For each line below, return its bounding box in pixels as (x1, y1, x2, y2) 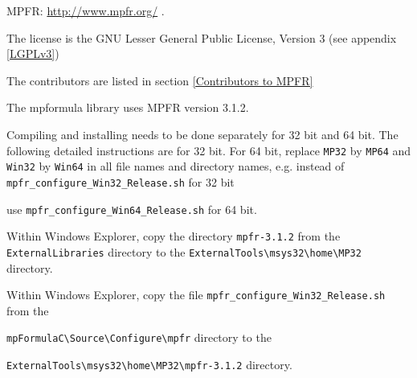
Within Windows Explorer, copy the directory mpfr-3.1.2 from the (6, 228, 341, 244)
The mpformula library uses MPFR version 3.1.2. (6, 99, 249, 116)
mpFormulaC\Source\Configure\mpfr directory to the (6, 329, 272, 346)
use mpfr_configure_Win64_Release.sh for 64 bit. (6, 200, 257, 217)
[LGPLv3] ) (6, 45, 59, 62)
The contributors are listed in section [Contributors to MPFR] (6, 72, 313, 88)
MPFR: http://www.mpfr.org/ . (6, 2, 165, 18)
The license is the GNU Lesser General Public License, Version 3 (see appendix (6, 29, 397, 46)
